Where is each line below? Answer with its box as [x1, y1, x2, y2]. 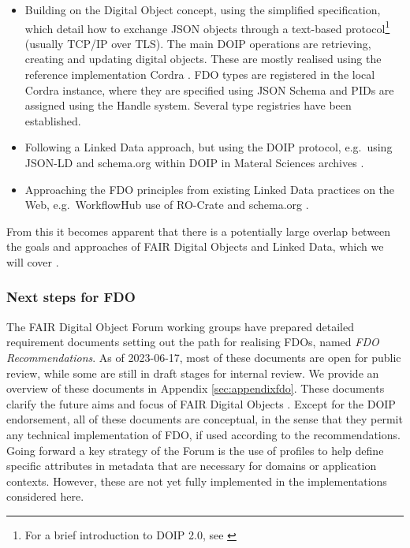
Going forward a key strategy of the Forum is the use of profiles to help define [6, 442, 384, 458]
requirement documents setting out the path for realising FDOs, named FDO [6, 334, 379, 350]
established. [24, 112, 81, 129]
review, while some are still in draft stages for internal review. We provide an [6, 364, 379, 381]
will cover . [6, 253, 59, 270]
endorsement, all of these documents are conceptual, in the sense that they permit [6, 411, 403, 427]
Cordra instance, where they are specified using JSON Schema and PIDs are [24, 81, 394, 98]
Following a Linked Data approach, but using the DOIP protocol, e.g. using [24, 139, 393, 155]
